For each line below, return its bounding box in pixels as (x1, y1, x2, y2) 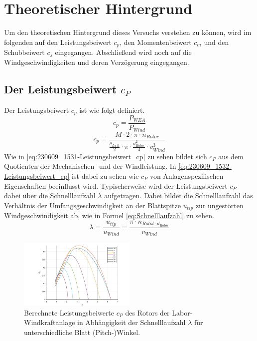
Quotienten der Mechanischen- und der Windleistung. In (4, 161, 176, 171)
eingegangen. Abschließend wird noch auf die (55, 47, 192, 57)
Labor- (172, 307, 193, 318)
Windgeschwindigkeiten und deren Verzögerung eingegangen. (4, 56, 189, 67)
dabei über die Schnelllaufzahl (4, 190, 96, 201)
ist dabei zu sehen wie (72, 170, 139, 181)
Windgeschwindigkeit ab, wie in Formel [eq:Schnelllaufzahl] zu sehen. (4, 210, 214, 221)
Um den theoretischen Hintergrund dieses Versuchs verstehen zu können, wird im (4, 27, 252, 37)
